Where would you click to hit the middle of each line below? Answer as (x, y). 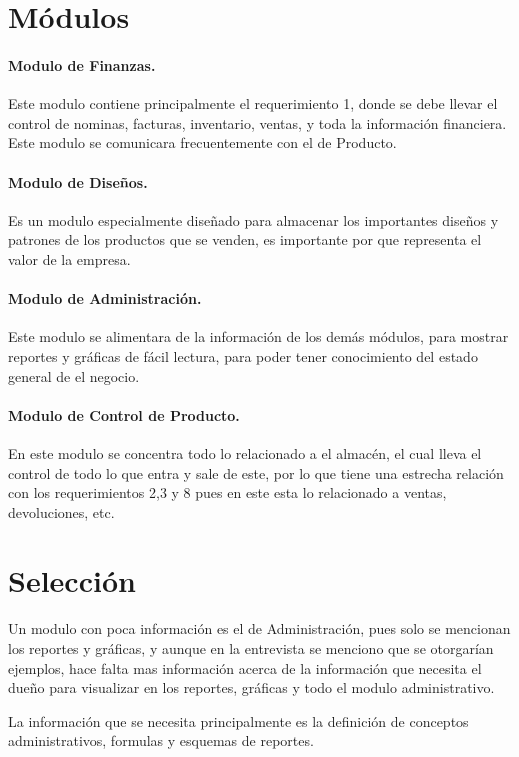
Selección (72, 580)
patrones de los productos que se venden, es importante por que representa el (245, 239)
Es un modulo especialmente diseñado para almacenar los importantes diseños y (253, 219)
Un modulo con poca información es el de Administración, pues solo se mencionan (259, 628)
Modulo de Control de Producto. (124, 414)
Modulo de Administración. (105, 298)
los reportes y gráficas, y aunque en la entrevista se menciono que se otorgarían (251, 648)
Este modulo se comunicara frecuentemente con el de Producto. (202, 142)
